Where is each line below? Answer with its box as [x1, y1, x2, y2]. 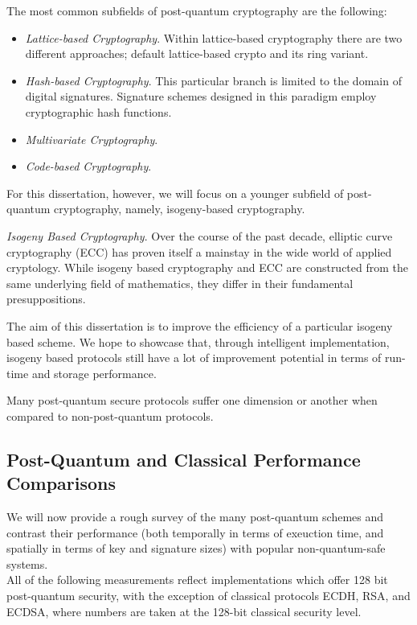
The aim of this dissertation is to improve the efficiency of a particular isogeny [6, 317, 393, 334]
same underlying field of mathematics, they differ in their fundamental [6, 274, 354, 291]
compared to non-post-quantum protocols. [6, 407, 214, 424]
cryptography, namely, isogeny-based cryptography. [54, 200, 305, 217]
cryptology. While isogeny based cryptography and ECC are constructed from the [6, 259, 409, 276]
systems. [6, 555, 48, 572]
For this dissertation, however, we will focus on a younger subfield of [6, 184, 344, 201]
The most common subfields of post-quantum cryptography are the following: [6, 2, 387, 19]
